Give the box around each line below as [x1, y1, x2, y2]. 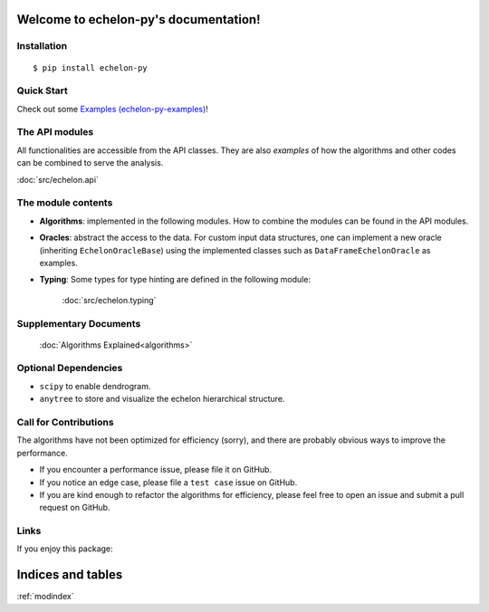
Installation [16, 40, 68, 53]
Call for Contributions [16, 416, 114, 428]
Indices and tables [16, 567, 123, 583]
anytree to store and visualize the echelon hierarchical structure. [39, 394, 285, 405]
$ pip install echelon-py [33, 62, 149, 72]
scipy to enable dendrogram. [39, 380, 151, 391]
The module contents [16, 196, 113, 209]
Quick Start [16, 84, 68, 97]
